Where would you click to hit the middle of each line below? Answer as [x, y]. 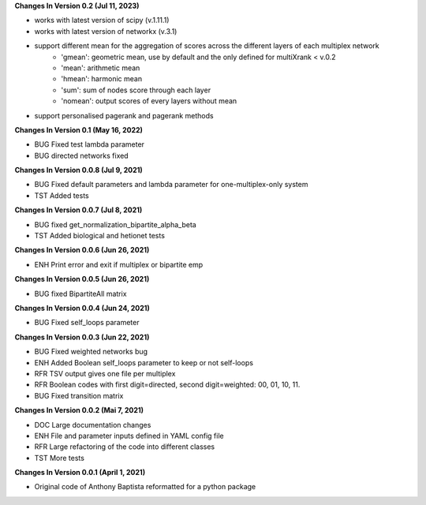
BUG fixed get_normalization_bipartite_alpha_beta [115, 224]
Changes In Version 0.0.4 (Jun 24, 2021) [82, 308]
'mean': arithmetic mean [101, 68]
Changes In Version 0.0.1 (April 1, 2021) [80, 473]
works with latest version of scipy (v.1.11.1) [102, 21]
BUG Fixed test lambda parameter [90, 144]
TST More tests [59, 458]
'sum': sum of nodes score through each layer [136, 90]
